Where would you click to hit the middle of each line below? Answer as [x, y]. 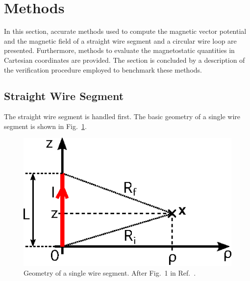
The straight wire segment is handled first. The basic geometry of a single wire [122, 116]
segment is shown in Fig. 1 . [45, 126]
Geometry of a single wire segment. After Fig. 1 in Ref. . [110, 272]
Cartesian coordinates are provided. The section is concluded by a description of [125, 60]
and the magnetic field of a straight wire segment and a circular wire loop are [120, 40]
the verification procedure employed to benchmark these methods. [103, 69]
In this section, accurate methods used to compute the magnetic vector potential [125, 31]
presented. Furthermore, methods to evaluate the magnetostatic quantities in [119, 50]
